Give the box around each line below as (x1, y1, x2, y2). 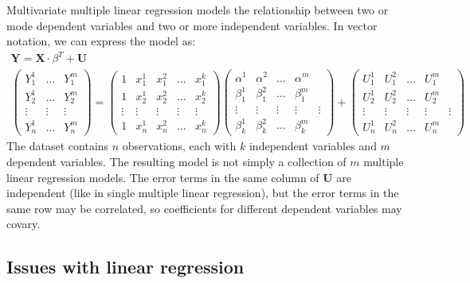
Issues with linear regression (6, 254, 245, 279)
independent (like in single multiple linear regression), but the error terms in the (6, 184, 399, 201)
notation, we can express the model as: (6, 33, 196, 49)
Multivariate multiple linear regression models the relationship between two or (6, 2, 389, 17)
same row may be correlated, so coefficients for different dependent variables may (6, 200, 402, 216)
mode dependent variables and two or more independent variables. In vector (6, 17, 378, 33)
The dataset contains (6, 138, 109, 154)
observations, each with (122, 138, 237, 154)
